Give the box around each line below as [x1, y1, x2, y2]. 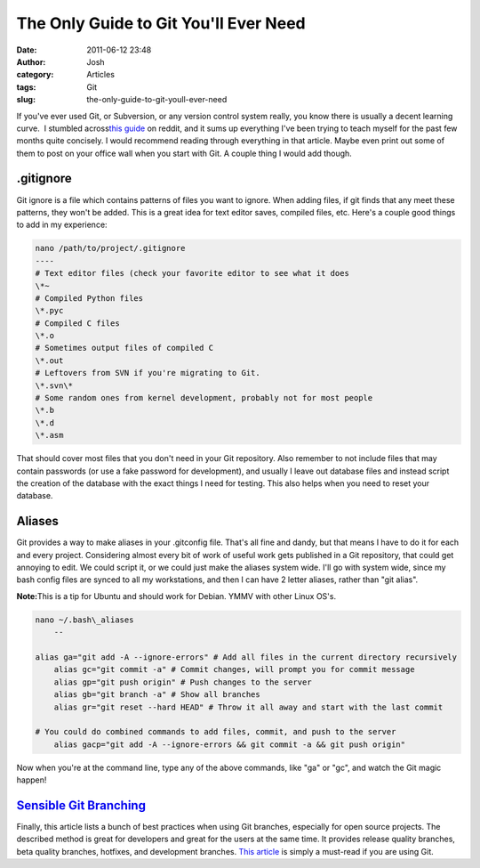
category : [16, 69, 54, 80]
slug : [16, 94, 36, 105]
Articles [86, 69, 116, 80]
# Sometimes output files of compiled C [35, 343, 213, 353]
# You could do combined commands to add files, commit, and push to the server [35, 726, 396, 737]
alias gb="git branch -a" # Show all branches [53, 690, 261, 700]
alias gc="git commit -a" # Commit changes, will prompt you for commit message [53, 664, 415, 675]
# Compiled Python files [35, 293, 144, 303]
